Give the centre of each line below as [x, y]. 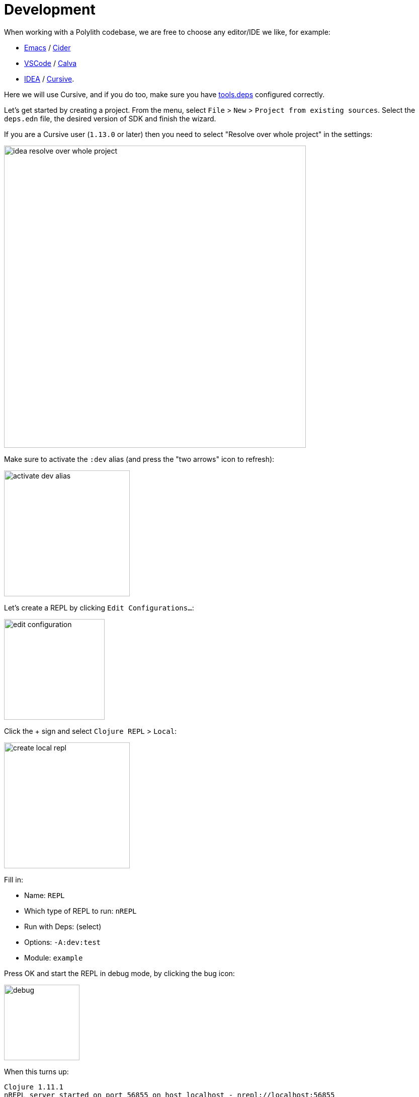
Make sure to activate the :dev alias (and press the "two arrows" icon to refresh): [139, 459]
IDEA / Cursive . [49, 79]
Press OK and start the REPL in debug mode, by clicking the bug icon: [119, 973]
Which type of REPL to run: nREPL [80, 911]
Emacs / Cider [48, 47]
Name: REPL [45, 895]
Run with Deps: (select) [63, 926]
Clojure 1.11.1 [34, 1087]
